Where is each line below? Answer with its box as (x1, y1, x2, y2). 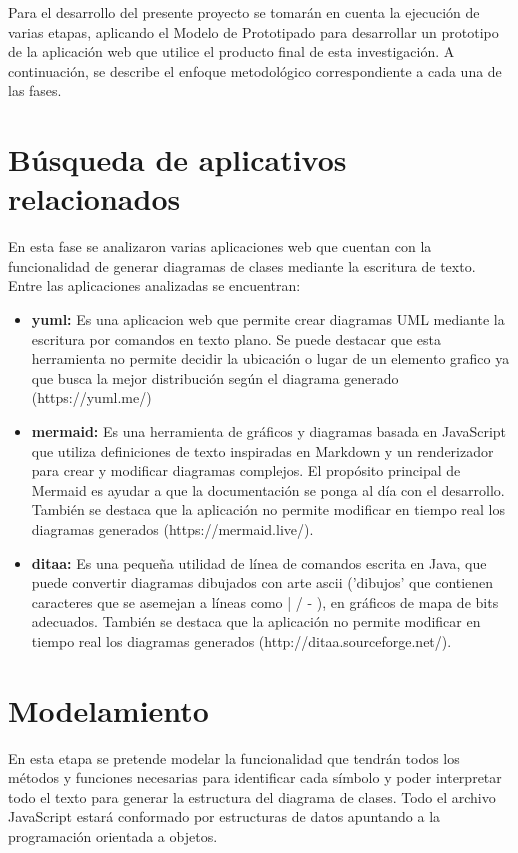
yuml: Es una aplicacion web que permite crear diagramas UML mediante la (31, 309, 505, 330)
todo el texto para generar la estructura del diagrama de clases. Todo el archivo (8, 786, 496, 807)
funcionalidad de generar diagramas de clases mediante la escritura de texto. (8, 255, 476, 276)
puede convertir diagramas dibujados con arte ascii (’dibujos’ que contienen (31, 572, 494, 593)
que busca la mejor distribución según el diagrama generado (31, 367, 399, 388)
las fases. (8, 80, 62, 101)
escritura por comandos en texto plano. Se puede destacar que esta (31, 328, 441, 349)
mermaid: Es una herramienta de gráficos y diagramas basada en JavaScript (31, 421, 507, 442)
